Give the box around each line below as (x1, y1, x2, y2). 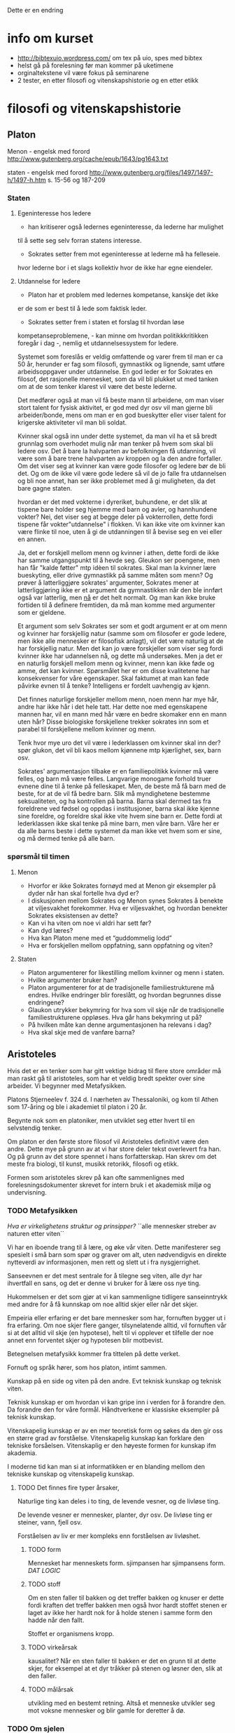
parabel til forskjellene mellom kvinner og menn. (17, 725, 156, 733)
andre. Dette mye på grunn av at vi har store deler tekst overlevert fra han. (7, 1145, 222, 1153)
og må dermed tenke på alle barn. (17, 835, 115, 843)
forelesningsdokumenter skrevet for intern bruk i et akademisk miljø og (7, 1181, 211, 1189)
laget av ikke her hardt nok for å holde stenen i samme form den (27, 1608, 213, 1616)
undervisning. (7, 1188, 47, 1197)
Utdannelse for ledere (17, 277, 80, 286)
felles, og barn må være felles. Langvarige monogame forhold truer (17, 775, 212, 783)
